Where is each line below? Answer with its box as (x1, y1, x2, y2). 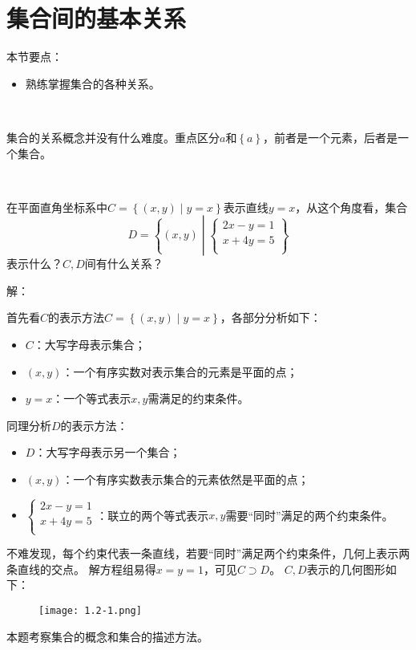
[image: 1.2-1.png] (38, 605, 142, 616)
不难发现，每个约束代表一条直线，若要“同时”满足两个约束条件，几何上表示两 (6, 545, 410, 562)
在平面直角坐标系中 (6, 198, 107, 215)
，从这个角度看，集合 (295, 198, 408, 215)
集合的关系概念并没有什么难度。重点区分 (6, 128, 220, 145)
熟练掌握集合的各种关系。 (25, 75, 160, 91)
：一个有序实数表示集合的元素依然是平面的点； (62, 471, 309, 488)
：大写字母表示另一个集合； (34, 444, 181, 461)
